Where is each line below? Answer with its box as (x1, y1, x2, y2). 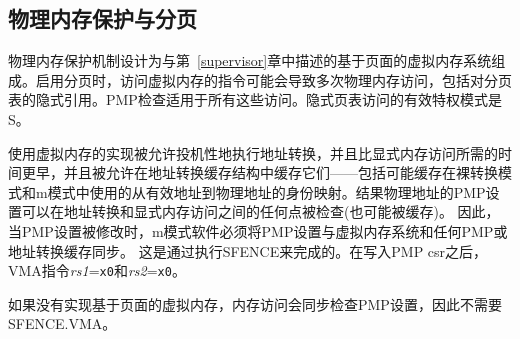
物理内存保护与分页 (8, 3, 197, 34)
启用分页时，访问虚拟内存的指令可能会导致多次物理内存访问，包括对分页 (35, 69, 512, 90)
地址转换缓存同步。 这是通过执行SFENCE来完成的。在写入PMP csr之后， (8, 240, 488, 261)
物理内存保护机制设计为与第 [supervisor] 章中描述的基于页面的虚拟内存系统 (8, 50, 492, 71)
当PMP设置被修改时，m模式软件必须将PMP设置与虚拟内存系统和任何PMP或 (8, 220, 508, 241)
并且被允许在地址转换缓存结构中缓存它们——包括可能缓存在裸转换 (63, 162, 498, 183)
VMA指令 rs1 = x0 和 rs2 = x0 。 (8, 260, 186, 281)
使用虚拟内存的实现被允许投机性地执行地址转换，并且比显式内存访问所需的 (8, 142, 498, 163)
